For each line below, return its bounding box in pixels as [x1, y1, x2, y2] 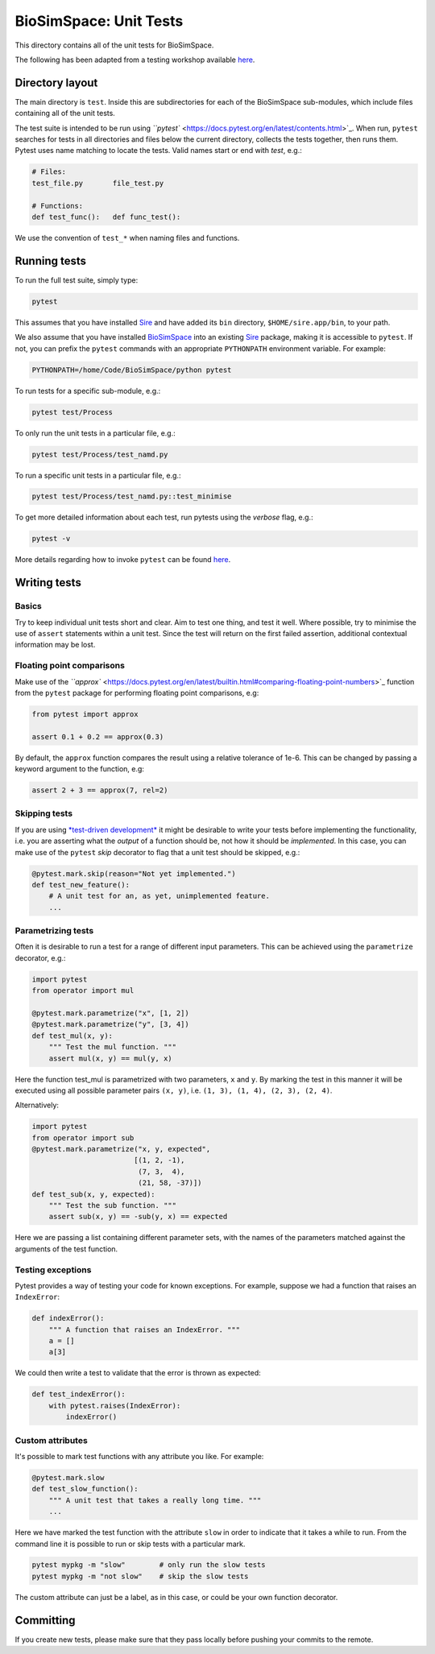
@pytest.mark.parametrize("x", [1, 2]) [31, 1008, 189, 1018]
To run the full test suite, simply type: [14, 275, 139, 285]
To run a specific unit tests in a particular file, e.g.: [14, 470, 181, 480]
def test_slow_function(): [31, 1484, 139, 1494]
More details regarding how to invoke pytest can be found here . [14, 555, 231, 564]
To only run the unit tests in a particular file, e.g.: [14, 428, 176, 438]
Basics [14, 601, 42, 612]
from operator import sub [31, 1133, 135, 1143]
